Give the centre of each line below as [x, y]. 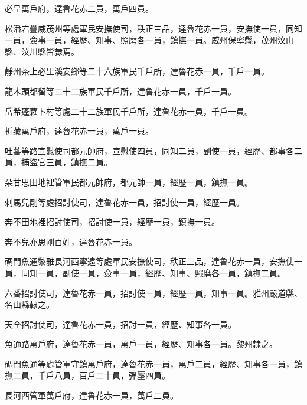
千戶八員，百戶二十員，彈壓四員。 [104, 375]
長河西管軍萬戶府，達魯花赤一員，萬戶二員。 [92, 395]
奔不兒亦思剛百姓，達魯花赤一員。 [71, 241]
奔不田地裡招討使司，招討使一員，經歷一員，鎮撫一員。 [112, 222]
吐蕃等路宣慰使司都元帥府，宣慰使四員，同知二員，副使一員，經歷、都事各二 [153, 150]
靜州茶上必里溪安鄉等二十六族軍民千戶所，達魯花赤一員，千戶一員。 [137, 71]
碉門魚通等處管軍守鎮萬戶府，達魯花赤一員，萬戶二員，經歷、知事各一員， [149, 363]
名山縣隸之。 [30, 304]
